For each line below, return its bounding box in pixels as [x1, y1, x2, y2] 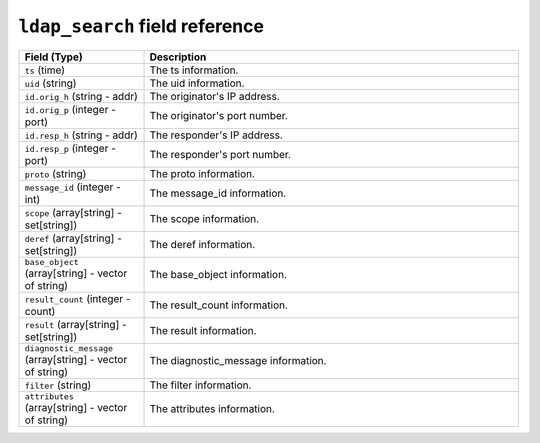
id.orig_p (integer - [24, 102, 117, 116]
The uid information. [149, 76, 245, 90]
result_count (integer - [24, 291, 131, 305]
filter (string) [24, 378, 92, 392]
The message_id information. [149, 186, 287, 200]
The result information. [149, 323, 257, 337]
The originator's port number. [149, 108, 289, 122]
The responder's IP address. [149, 128, 284, 142]
